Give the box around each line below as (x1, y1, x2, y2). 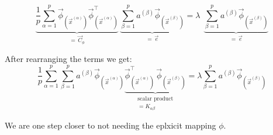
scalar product (137, 95, 174, 102)
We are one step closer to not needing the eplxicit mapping (5, 119, 216, 131)
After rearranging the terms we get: (5, 53, 132, 65)
